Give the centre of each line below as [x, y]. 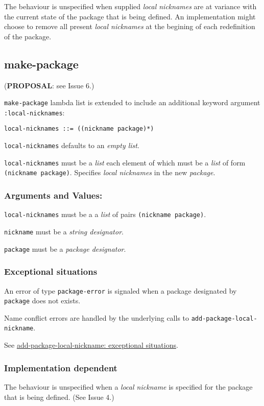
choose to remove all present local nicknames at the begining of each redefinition [130, 26]
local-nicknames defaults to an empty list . [72, 145]
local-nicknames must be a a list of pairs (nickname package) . [105, 214]
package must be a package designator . [65, 248]
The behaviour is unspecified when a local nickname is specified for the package [128, 386]
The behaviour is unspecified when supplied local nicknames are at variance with [130, 6]
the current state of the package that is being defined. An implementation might [130, 16]
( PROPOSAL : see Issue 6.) [49, 85]
